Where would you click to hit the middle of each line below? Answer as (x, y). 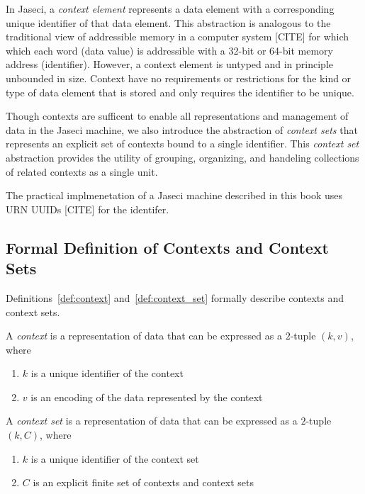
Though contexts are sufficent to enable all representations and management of (177, 116)
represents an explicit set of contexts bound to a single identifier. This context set (182, 144)
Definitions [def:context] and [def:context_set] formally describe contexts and (175, 297)
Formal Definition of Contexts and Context (167, 247)
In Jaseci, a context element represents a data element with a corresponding (170, 9)
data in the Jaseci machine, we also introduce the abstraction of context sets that (182, 129)
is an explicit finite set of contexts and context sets (143, 482)
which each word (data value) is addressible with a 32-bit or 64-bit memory (169, 50)
